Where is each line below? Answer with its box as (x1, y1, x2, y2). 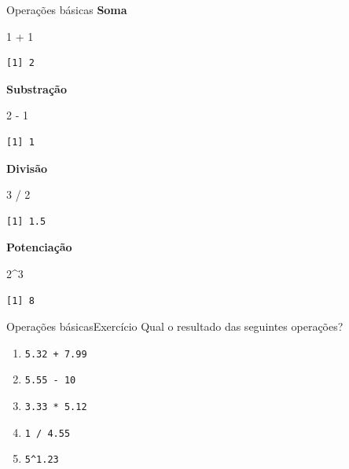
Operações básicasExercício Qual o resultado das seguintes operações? (6, 318, 343, 335)
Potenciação (6, 239, 72, 255)
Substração (6, 80, 67, 97)
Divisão (6, 159, 48, 176)
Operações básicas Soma (6, 2, 127, 17)
